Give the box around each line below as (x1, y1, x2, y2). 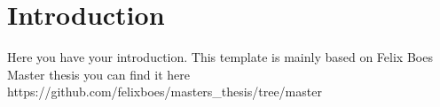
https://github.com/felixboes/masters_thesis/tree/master (7, 82, 322, 101)
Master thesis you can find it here (7, 65, 191, 83)
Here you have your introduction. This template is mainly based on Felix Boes (7, 48, 433, 66)
